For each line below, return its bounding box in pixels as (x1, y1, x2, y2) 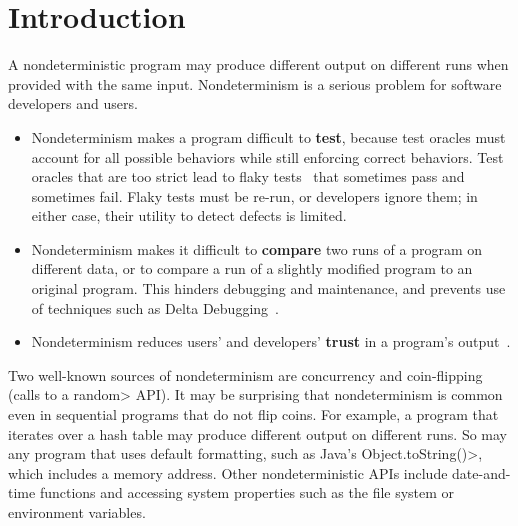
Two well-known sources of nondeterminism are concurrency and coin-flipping (8, 364, 483, 385)
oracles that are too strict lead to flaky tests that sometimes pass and (31, 166, 465, 187)
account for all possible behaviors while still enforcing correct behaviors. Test (31, 146, 504, 167)
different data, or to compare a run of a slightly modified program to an (31, 258, 473, 279)
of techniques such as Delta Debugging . (31, 297, 279, 318)
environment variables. (8, 502, 146, 522)
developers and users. (8, 93, 138, 114)
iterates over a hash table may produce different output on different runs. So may (8, 423, 508, 444)
